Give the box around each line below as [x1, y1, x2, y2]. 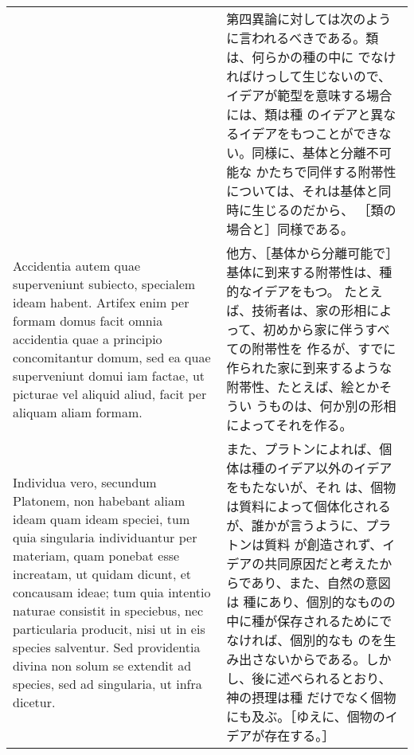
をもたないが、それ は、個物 [226, 478, 396, 496]
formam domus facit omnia [13, 311, 163, 330]
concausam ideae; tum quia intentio [13, 582, 211, 601]
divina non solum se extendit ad [13, 655, 192, 675]
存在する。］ [264, 726, 335, 745]
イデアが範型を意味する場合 [226, 86, 393, 104]
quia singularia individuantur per [13, 527, 197, 546]
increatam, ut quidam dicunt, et [13, 564, 192, 583]
